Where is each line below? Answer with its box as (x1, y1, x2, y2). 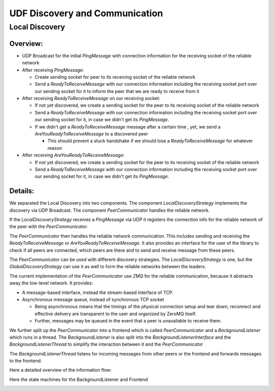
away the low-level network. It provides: (9, 280, 93, 286)
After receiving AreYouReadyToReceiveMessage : (22, 152, 125, 158)
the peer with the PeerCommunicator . (9, 223, 88, 230)
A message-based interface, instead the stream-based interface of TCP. (22, 289, 174, 296)
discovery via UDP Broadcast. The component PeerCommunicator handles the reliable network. (9, 207, 210, 213)
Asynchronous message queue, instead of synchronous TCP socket (22, 296, 164, 302)
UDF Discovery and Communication (9, 8, 163, 19)
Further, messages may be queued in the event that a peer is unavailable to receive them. (35, 318, 222, 324)
